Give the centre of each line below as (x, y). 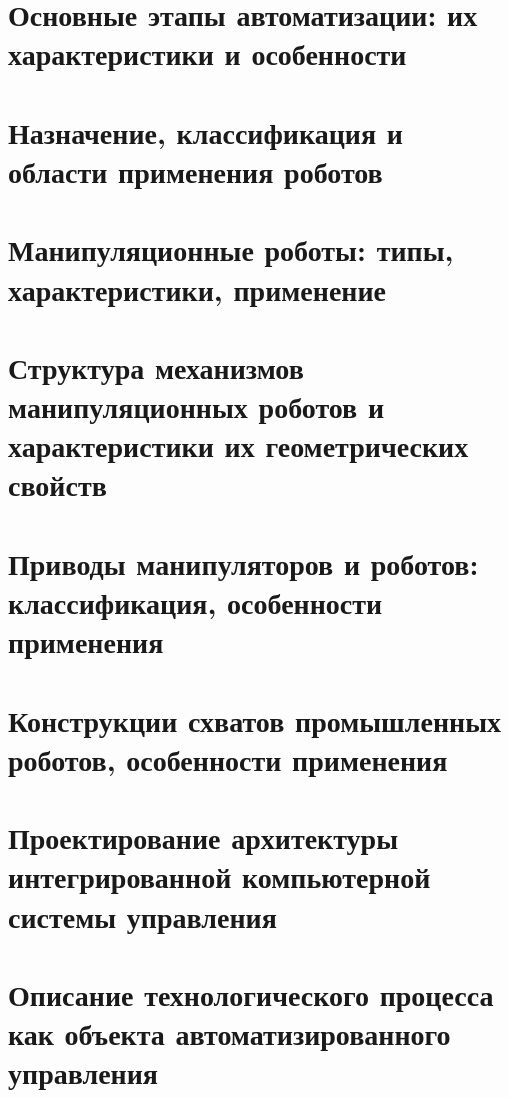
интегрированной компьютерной (219, 876)
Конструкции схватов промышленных (255, 719)
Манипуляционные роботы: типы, (231, 249)
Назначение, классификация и (205, 131)
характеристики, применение (197, 288)
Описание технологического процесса (251, 993)
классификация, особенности (195, 602)
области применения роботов (195, 170)
